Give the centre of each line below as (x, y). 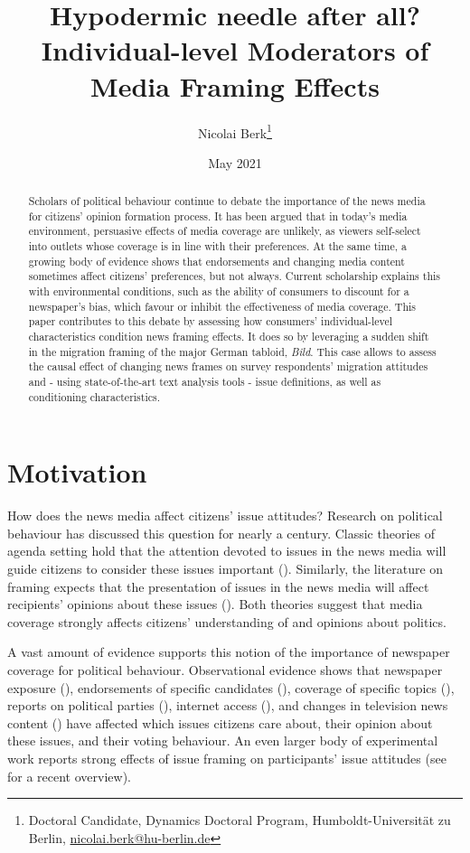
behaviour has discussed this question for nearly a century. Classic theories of (221, 533)
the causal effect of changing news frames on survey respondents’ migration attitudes (228, 366)
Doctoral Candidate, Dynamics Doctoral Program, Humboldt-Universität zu (240, 820)
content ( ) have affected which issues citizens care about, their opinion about (220, 722)
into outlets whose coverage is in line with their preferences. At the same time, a (218, 246)
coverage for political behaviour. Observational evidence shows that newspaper (225, 670)
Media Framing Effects (235, 85)
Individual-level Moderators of (235, 50)
